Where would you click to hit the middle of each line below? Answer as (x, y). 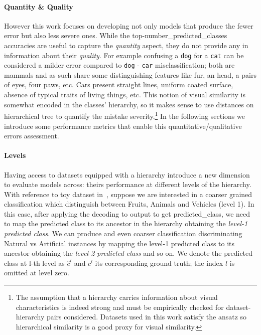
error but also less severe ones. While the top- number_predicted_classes (116, 35)
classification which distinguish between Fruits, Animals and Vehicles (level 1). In (129, 204)
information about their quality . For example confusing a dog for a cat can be (124, 55)
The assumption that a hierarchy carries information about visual (117, 297)
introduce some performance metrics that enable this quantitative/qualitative (123, 126)
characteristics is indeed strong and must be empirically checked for (120, 307)
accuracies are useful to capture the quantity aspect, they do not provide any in (126, 45)
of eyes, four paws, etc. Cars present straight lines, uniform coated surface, (119, 85)
